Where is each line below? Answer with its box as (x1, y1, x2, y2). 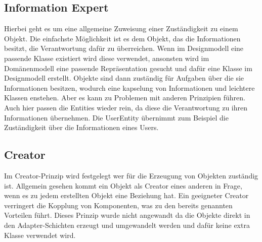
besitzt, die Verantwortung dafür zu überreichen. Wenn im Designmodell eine (4, 43, 244, 53)
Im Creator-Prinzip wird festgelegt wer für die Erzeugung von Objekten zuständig (4, 170, 258, 180)
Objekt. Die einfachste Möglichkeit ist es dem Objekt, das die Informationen (4, 33, 241, 43)
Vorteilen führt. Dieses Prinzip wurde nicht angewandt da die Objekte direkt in (4, 210, 250, 220)
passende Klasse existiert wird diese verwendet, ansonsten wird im (4, 52, 209, 63)
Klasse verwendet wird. (4, 229, 76, 240)
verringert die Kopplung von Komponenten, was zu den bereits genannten (4, 200, 233, 210)
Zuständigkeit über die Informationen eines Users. (4, 122, 159, 133)
